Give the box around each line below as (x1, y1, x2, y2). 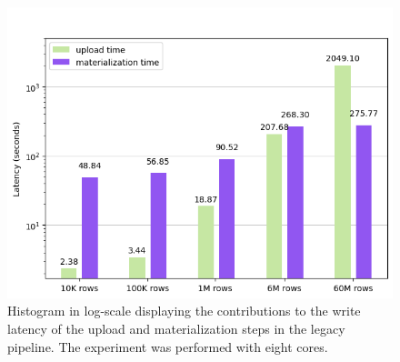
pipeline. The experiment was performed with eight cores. (7, 337, 328, 356)
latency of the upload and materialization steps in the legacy (7, 318, 345, 337)
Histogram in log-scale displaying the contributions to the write (7, 301, 361, 320)
